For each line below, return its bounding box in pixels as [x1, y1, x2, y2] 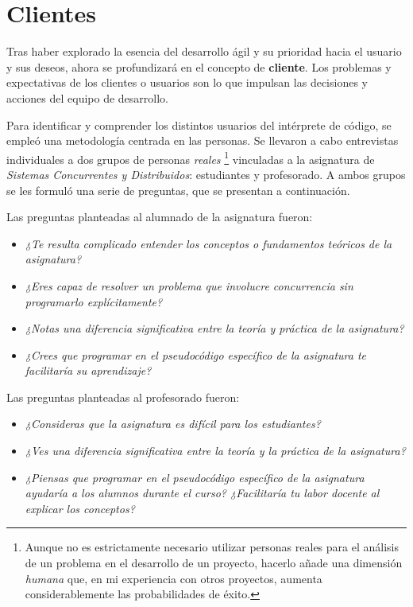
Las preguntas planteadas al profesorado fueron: [6, 388, 240, 405]
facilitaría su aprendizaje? [25, 362, 152, 379]
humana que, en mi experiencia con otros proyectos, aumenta [25, 570, 322, 586]
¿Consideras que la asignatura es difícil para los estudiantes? [25, 415, 321, 432]
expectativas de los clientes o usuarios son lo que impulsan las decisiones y [6, 74, 368, 91]
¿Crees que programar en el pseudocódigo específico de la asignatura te [25, 346, 367, 363]
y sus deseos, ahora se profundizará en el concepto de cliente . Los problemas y [6, 58, 392, 75]
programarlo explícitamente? [25, 293, 163, 309]
